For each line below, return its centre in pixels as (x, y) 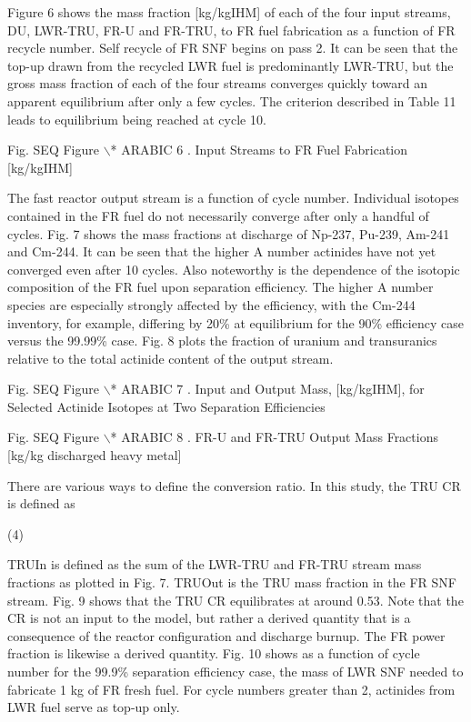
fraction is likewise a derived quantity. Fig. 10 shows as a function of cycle (214, 653)
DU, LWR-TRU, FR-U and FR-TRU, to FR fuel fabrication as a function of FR (231, 30)
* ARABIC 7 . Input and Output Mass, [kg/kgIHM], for (267, 389)
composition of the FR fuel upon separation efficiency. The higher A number (220, 287)
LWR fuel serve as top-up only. (94, 707)
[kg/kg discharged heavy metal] (95, 455)
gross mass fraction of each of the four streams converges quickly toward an (217, 83)
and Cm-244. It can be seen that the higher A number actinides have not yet (222, 251)
